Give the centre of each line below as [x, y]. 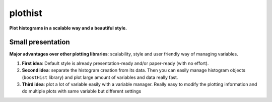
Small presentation [40, 42]
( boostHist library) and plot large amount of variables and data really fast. [100, 77]
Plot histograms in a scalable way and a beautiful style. [68, 28]
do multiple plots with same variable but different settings [82, 91]
